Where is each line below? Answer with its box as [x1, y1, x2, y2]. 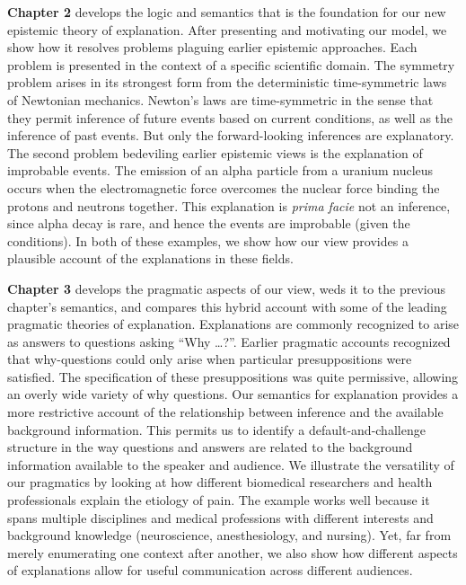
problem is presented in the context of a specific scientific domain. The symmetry [7, 55, 455, 74]
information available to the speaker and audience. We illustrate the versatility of [7, 455, 454, 474]
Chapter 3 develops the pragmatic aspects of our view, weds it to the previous [7, 279, 446, 297]
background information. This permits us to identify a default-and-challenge [7, 420, 426, 439]
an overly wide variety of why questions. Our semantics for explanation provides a [7, 385, 459, 403]
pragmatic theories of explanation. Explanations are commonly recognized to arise [7, 315, 460, 333]
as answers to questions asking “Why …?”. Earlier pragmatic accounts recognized [7, 332, 451, 350]
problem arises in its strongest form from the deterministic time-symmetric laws [7, 73, 447, 92]
